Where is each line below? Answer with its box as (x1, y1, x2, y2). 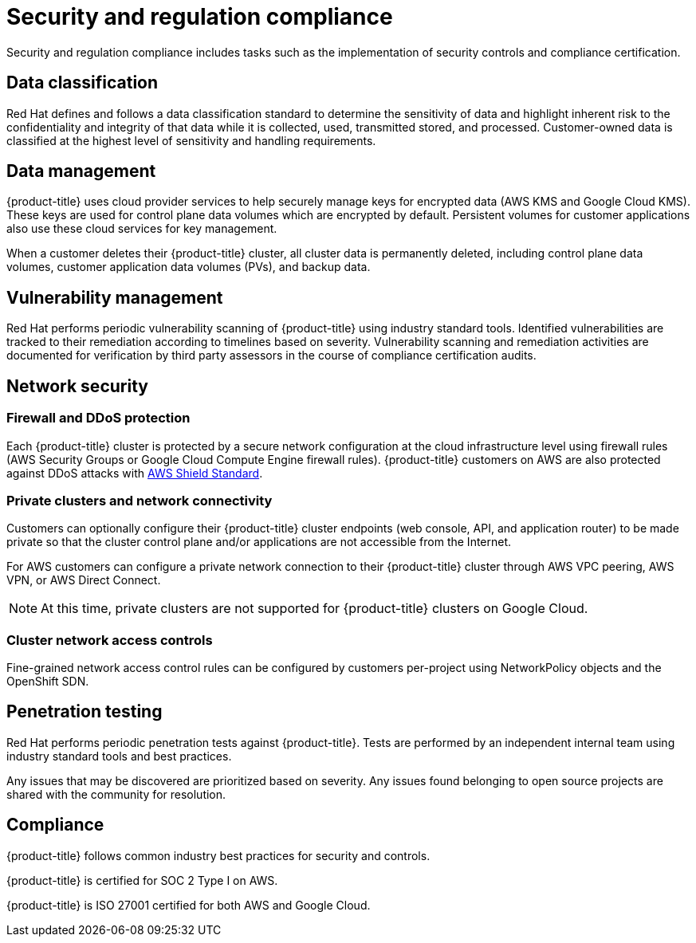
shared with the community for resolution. (6, 787, 226, 801)
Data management (6, 161, 156, 182)
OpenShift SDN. (6, 674, 89, 688)
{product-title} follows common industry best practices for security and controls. (6, 848, 431, 862)
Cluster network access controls (6, 631, 213, 648)
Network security (6, 375, 148, 396)
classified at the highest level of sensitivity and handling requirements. (6, 133, 376, 147)
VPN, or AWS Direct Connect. (6, 573, 161, 587)
